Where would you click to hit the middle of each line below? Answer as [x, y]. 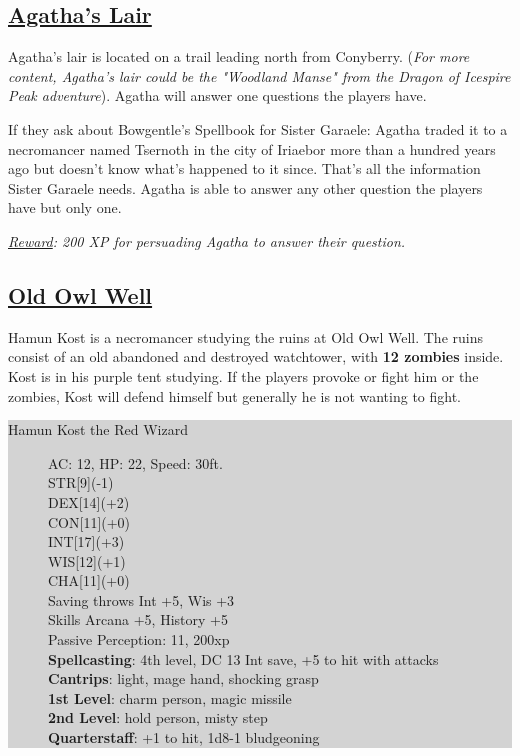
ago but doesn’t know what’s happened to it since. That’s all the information [244, 168]
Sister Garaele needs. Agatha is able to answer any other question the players [245, 187]
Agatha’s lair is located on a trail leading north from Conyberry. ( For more [239, 56]
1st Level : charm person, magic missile [170, 697]
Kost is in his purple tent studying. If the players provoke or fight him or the [243, 375]
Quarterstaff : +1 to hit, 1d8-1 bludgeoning [184, 737]
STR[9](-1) [81, 482]
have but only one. [65, 207]
